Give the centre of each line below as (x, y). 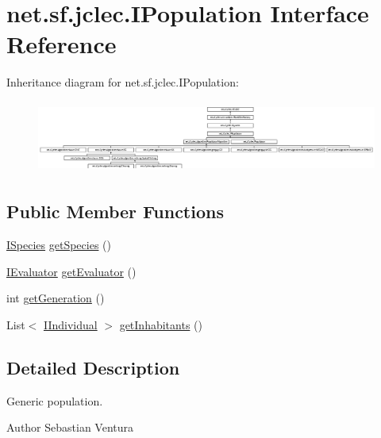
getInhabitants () (161, 325)
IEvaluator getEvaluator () (71, 271)
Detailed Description (93, 368)
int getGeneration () (56, 298)
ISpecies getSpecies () (59, 245)
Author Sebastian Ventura (70, 427)
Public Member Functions (115, 211)
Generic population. (55, 400)
